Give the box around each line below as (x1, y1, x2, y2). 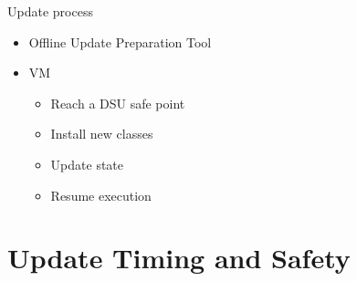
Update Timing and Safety (7, 239, 351, 276)
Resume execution (50, 185, 152, 204)
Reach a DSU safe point (50, 93, 185, 112)
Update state (50, 154, 124, 173)
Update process (7, 2, 93, 20)
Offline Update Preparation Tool (28, 32, 212, 51)
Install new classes (50, 124, 153, 143)
